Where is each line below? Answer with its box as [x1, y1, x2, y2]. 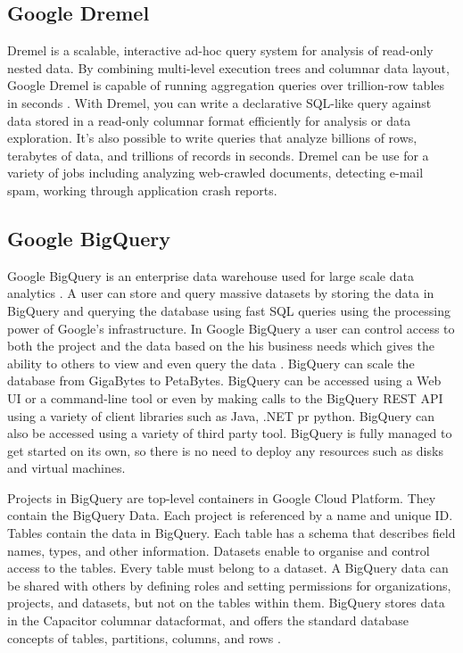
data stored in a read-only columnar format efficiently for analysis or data [7, 111, 411, 129]
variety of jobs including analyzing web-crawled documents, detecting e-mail [7, 163, 424, 182]
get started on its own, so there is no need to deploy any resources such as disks [7, 441, 443, 459]
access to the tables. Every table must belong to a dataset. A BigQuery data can [7, 558, 449, 577]
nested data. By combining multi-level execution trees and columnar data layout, [7, 58, 450, 77]
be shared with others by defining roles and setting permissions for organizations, [7, 575, 451, 594]
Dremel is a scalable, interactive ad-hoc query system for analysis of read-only [7, 41, 434, 60]
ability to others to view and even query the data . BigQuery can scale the [7, 353, 415, 372]
